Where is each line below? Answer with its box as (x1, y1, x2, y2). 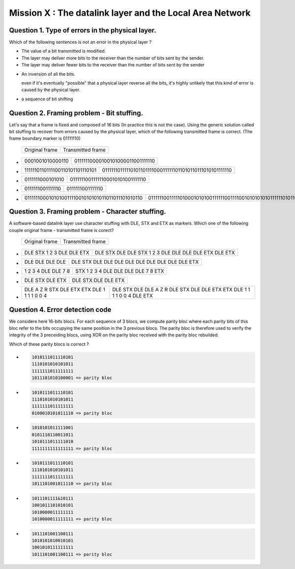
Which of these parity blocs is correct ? (9, 341, 89, 347)
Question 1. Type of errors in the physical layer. (9, 26, 157, 34)
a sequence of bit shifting (21, 96, 73, 102)
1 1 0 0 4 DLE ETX (112, 292, 153, 299)
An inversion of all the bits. (21, 71, 76, 77)
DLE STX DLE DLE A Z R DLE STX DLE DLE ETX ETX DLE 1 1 (112, 286, 250, 293)
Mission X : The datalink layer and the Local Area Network (9, 7, 251, 18)
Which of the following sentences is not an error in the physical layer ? (9, 39, 152, 45)
